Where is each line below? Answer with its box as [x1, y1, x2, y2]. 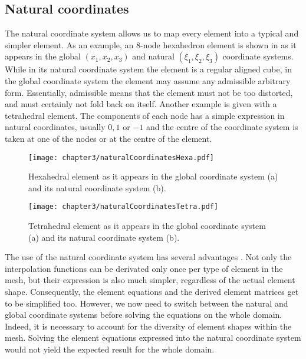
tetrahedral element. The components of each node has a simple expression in [5, 109, 285, 121]
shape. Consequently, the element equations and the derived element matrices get [5, 285, 299, 298]
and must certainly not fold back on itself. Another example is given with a [5, 98, 277, 110]
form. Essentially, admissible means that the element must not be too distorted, [5, 86, 293, 98]
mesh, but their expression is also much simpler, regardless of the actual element [5, 274, 295, 286]
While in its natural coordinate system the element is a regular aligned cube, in [5, 63, 292, 75]
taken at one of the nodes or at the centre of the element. [5, 132, 212, 144]
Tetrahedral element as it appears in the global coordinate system [28, 220, 266, 232]
